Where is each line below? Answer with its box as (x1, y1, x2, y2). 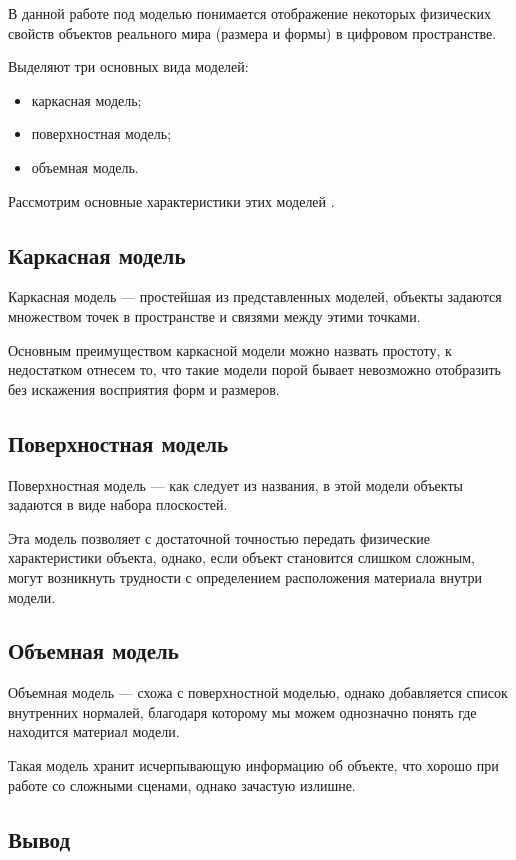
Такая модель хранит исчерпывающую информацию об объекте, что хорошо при (8, 755, 499, 776)
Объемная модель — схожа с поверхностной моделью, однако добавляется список (8, 682, 508, 703)
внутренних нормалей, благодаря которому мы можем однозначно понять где (8, 701, 477, 722)
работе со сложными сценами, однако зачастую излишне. (8, 774, 356, 795)
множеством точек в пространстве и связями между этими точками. (8, 305, 421, 326)
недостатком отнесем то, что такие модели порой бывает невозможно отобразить (8, 359, 501, 380)
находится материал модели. (8, 721, 180, 742)
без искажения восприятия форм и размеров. (8, 378, 280, 399)
